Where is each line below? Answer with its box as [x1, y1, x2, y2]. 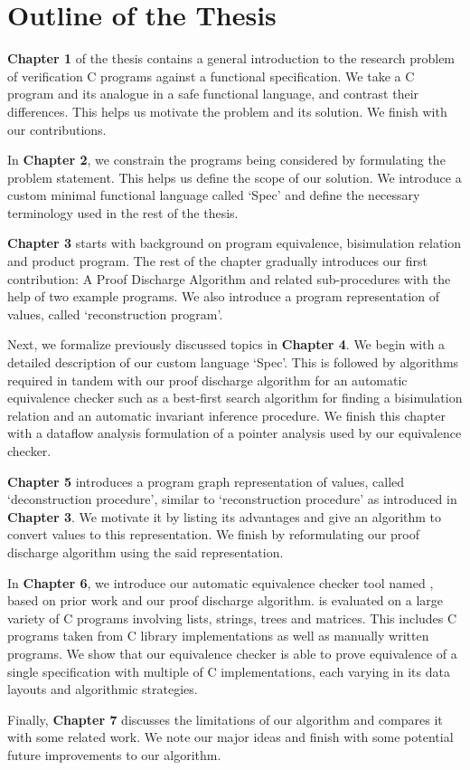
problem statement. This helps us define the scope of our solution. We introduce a [7, 167, 462, 186]
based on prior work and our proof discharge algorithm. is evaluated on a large [7, 591, 444, 610]
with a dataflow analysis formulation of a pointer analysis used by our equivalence [7, 423, 462, 442]
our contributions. [7, 119, 107, 138]
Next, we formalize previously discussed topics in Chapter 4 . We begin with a [7, 335, 446, 354]
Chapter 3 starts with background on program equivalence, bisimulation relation [7, 233, 462, 252]
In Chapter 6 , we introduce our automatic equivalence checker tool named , [7, 573, 434, 592]
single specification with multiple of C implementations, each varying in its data [7, 661, 450, 680]
